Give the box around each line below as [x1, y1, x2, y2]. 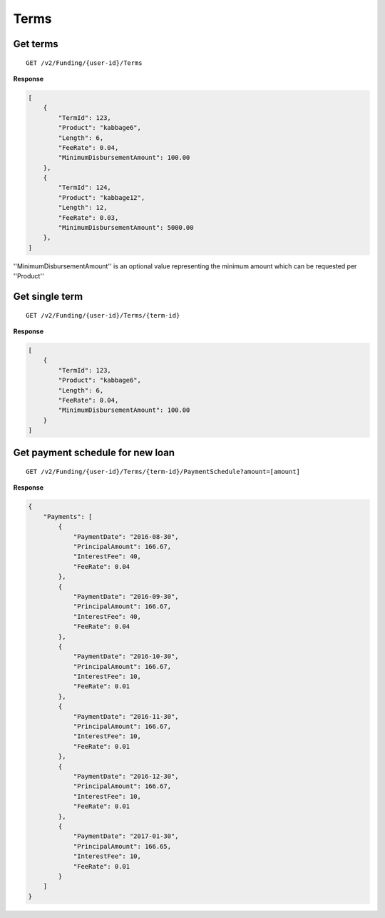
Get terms [13, 38, 58, 50]
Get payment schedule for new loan [13, 447, 175, 459]
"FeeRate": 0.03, [58, 213, 119, 221]
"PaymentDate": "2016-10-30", [73, 652, 179, 660]
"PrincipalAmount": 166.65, [73, 842, 171, 850]
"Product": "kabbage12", [58, 193, 145, 201]
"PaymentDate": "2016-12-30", [73, 772, 179, 780]
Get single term [13, 290, 83, 303]
